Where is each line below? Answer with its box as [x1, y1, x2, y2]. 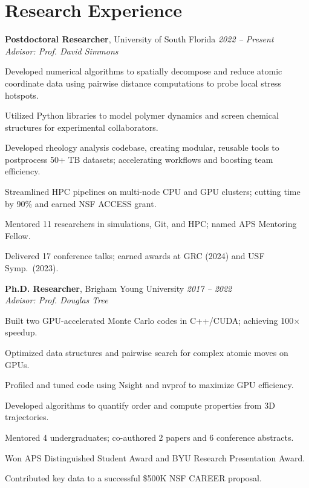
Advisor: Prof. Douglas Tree [5, 294, 108, 306]
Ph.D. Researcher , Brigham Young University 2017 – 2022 [5, 282, 232, 294]
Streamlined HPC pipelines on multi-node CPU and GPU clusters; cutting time [5, 185, 301, 198]
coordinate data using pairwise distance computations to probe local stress [5, 76, 281, 89]
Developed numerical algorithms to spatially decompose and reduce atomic [5, 65, 282, 77]
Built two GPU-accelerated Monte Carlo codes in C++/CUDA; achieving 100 [5, 314, 294, 326]
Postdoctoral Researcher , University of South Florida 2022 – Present [5, 33, 274, 45]
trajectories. [5, 411, 49, 423]
